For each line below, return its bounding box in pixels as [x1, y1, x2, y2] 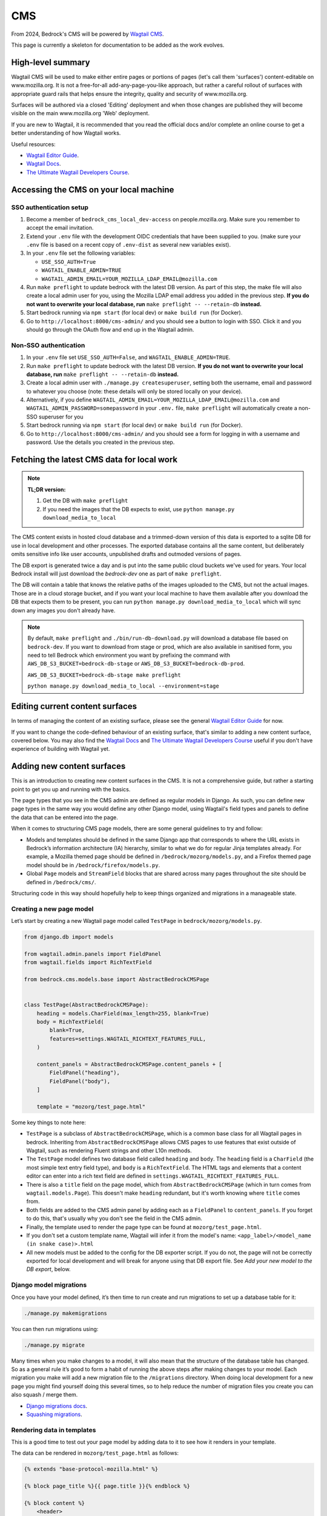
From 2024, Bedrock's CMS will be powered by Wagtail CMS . [11, 30, 164, 38]
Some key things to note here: [11, 1119, 86, 1126]
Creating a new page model [11, 904, 94, 913]
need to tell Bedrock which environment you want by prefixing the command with [27, 652, 230, 659]
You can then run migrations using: [11, 1325, 99, 1332]
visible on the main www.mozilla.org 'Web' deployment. [11, 110, 150, 117]
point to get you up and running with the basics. [11, 785, 131, 793]
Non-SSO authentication [11, 341, 85, 349]
